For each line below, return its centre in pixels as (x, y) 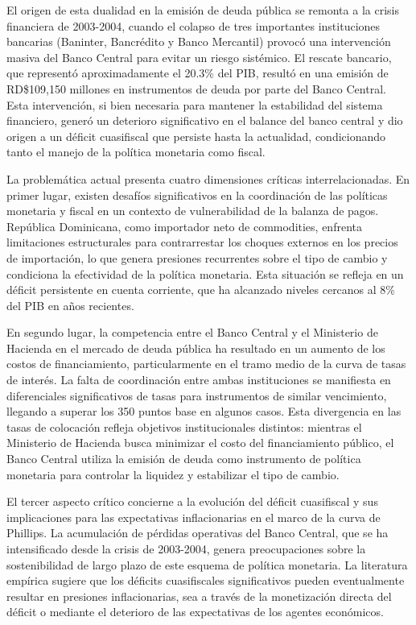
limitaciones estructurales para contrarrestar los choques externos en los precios (202, 242)
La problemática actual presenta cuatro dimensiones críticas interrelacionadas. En (208, 178)
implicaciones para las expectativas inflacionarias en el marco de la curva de (194, 517)
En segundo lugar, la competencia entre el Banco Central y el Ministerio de (192, 332)
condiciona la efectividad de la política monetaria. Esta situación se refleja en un (205, 273)
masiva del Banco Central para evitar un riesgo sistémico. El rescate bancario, (199, 57)
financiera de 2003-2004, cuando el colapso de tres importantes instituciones (194, 25)
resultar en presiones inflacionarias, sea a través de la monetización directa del (199, 596)
